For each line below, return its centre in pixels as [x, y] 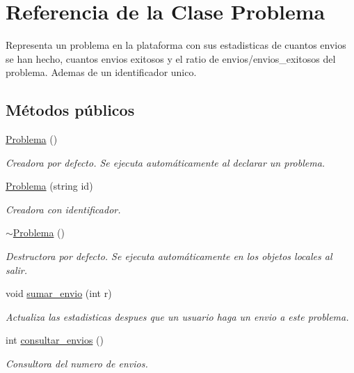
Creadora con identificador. [63, 209]
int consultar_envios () [55, 340]
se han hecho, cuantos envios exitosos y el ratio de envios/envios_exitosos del [171, 58]
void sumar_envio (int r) [59, 293]
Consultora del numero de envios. [77, 364]
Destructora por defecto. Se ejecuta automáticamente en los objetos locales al [169, 256]
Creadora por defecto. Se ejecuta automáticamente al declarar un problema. [166, 162]
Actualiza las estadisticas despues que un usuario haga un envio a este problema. [177, 316]
